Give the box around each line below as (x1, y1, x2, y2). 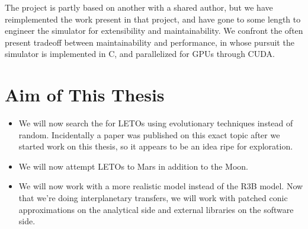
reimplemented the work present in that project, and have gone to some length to (5, 12, 301, 25)
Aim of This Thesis (5, 82, 165, 107)
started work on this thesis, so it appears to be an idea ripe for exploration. (18, 140, 293, 152)
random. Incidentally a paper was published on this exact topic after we (18, 128, 280, 141)
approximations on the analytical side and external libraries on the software (18, 203, 294, 215)
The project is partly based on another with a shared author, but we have (5, 1, 273, 13)
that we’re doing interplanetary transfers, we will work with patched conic (18, 192, 288, 204)
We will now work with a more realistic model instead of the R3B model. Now (18, 180, 303, 192)
